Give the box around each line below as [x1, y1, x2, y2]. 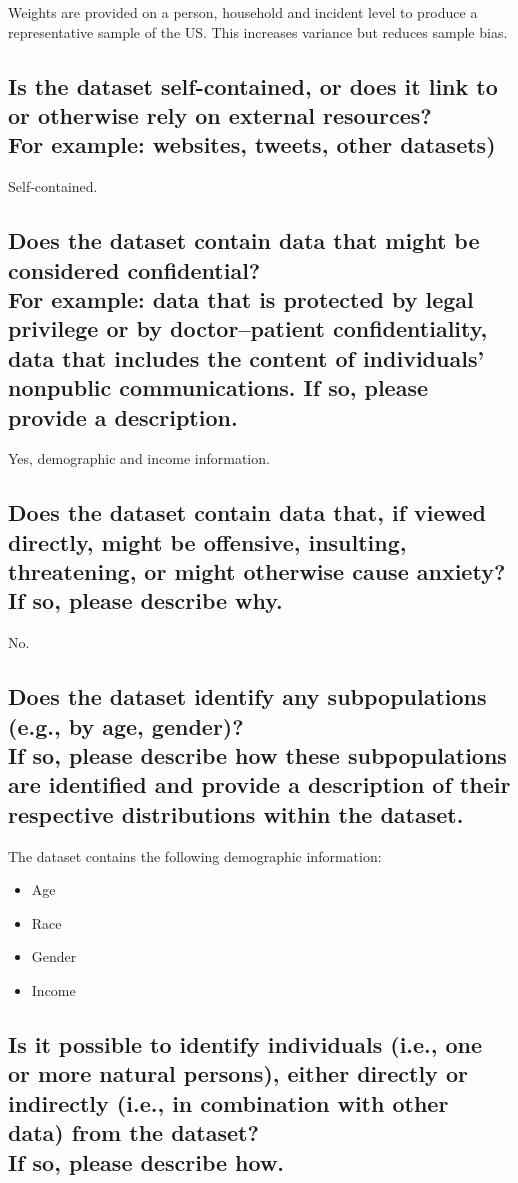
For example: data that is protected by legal [8, 283, 474, 314]
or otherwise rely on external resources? [8, 99, 432, 130]
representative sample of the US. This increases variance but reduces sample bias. [8, 21, 508, 42]
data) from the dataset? [8, 1117, 259, 1148]
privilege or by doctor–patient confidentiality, [8, 313, 488, 344]
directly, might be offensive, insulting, [8, 526, 407, 557]
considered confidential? [8, 254, 261, 285]
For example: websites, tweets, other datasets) [8, 129, 496, 160]
